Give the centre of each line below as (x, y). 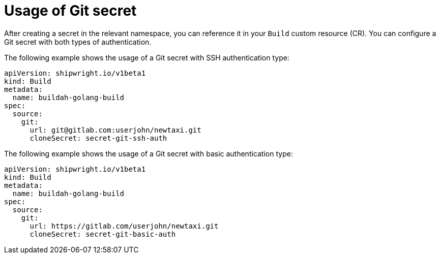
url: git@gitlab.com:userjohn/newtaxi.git (115, 130)
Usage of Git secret (70, 11)
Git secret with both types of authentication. (78, 42)
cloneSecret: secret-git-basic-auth (103, 234)
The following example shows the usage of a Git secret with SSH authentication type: (147, 57)
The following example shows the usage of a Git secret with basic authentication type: (149, 153)
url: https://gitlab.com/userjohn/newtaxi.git (124, 226)
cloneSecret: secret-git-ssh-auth (98, 138)
